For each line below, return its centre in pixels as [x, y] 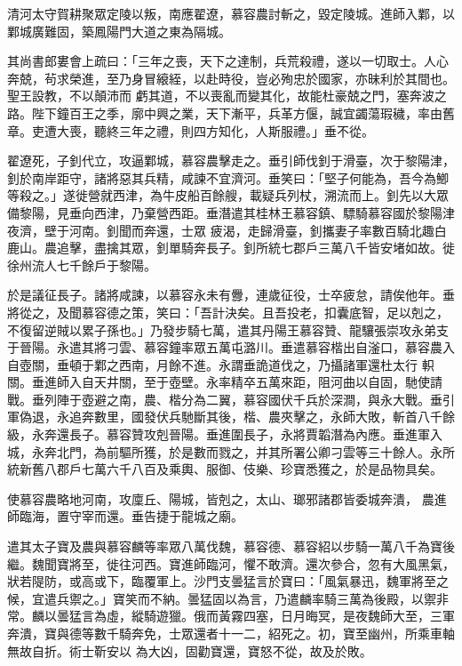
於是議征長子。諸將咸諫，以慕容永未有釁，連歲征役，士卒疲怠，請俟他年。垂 [231, 295]
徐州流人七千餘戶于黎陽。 [82, 265]
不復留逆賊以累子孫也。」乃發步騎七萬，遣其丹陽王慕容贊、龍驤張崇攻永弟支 [228, 329]
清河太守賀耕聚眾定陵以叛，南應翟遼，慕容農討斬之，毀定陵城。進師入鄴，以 [231, 13]
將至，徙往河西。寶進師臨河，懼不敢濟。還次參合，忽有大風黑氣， [262, 563]
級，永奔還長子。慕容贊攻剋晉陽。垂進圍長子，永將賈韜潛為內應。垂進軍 [219, 434]
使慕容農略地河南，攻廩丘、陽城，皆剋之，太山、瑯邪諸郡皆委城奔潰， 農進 [227, 498]
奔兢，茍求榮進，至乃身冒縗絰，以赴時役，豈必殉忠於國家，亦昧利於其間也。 [231, 78]
